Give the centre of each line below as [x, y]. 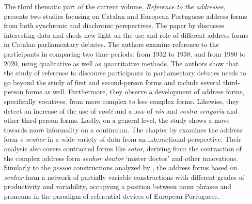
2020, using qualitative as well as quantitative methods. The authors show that [121, 63]
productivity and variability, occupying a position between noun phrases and [118, 186]
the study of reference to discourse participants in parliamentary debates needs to [125, 73]
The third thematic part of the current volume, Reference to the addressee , [115, 6]
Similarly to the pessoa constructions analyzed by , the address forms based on [121, 168]
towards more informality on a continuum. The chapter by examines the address [123, 129]
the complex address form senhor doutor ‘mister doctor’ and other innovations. [121, 158]
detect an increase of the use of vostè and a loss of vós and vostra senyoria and [121, 110]
